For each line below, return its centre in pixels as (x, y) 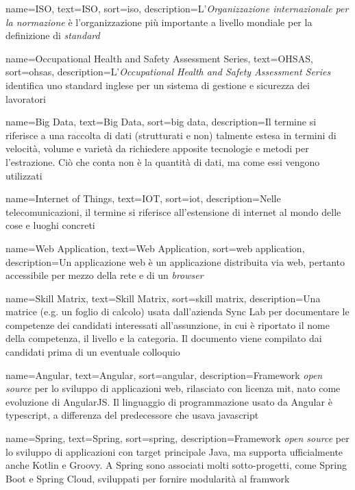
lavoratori (26, 98)
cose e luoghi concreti (50, 225)
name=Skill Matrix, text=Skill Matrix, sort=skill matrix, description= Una (163, 298)
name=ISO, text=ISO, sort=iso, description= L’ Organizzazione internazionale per (177, 8)
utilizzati (24, 175)
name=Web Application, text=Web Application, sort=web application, (155, 248)
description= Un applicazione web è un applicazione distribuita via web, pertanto (175, 261)
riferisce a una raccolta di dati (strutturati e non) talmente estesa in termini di (171, 135)
